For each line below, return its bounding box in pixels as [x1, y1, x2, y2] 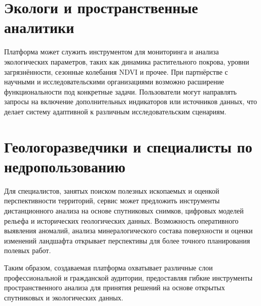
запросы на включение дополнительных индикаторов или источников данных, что [4, 96, 257, 107]
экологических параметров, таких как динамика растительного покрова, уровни [4, 56, 249, 67]
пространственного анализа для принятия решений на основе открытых [4, 282, 225, 293]
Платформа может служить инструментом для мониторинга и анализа [4, 46, 219, 57]
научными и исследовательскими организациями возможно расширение [4, 76, 225, 87]
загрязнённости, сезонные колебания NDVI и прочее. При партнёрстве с [4, 66, 228, 77]
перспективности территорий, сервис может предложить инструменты [4, 195, 220, 206]
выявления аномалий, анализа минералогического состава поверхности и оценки [4, 225, 253, 236]
